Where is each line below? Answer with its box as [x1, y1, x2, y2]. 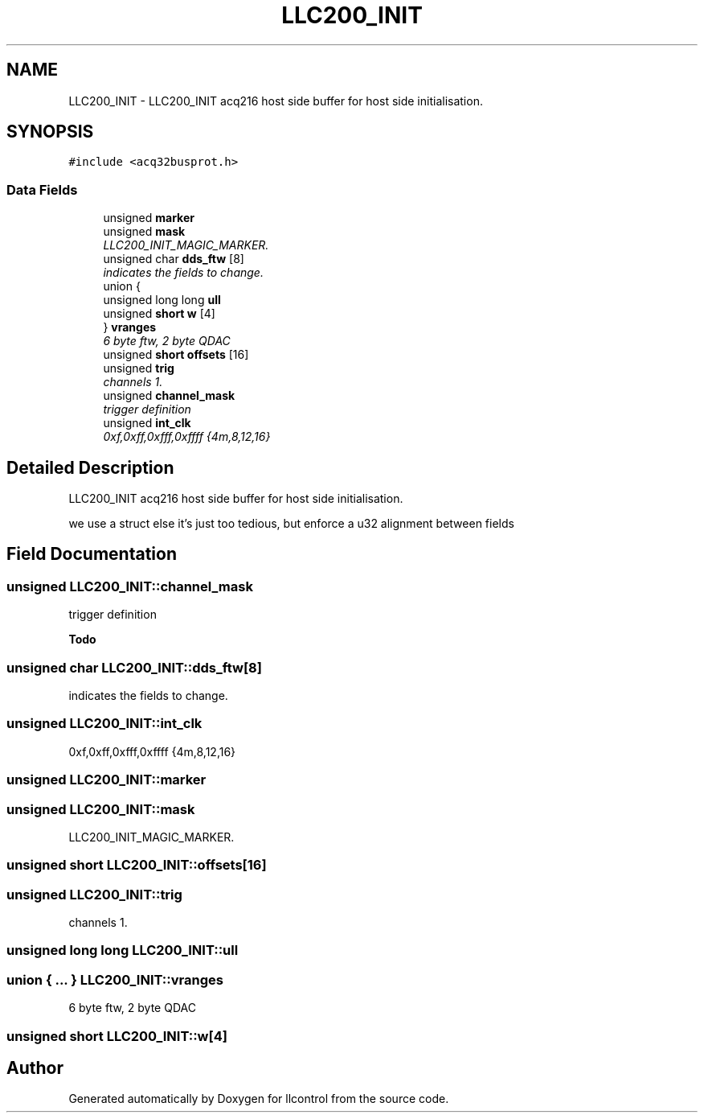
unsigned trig [103, 361, 174, 376]
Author [6, 1057, 63, 1078]
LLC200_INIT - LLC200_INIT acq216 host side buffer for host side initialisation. [68, 93, 483, 108]
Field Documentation [6, 544, 177, 565]
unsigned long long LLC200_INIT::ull [6, 942, 239, 959]
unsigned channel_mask [103, 389, 235, 403]
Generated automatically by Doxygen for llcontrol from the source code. [68, 1092, 449, 1106]
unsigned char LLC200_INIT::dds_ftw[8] [6, 659, 262, 676]
